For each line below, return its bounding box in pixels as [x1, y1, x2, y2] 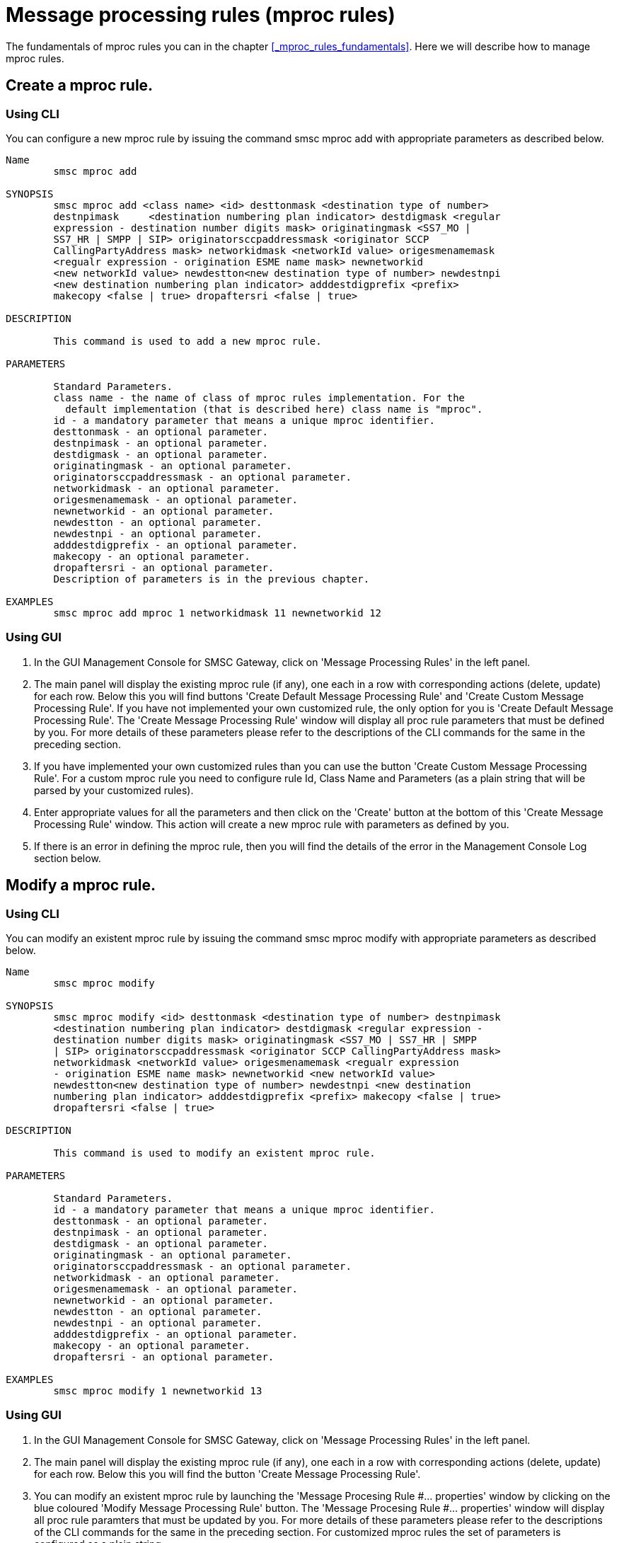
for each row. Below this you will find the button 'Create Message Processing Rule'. [34, 1467, 421, 1480]
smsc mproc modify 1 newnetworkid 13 [53, 1384, 262, 1396]
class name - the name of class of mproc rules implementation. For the [53, 391, 465, 403]
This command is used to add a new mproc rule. [53, 335, 322, 347]
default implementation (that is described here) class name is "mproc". [65, 403, 483, 415]
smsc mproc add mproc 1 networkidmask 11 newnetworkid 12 [53, 607, 382, 619]
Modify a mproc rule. [6, 876, 156, 895]
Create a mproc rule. [6, 76, 154, 95]
